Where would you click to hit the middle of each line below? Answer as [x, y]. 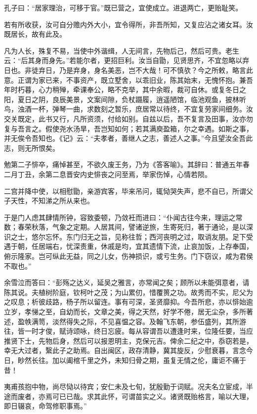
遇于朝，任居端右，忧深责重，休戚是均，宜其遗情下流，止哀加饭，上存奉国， [128, 246]
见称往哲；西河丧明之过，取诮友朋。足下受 [184, 236]
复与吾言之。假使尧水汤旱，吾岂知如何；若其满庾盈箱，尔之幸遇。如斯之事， [128, 128]
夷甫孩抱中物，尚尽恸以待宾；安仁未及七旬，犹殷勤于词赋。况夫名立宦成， [125, 386]
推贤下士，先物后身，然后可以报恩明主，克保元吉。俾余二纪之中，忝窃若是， [128, 340]
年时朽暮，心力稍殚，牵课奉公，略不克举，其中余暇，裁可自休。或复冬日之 [125, 89]
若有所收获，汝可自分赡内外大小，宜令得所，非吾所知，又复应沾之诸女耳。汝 [128, 24]
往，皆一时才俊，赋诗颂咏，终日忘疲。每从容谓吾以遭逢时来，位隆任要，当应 [128, 331]
